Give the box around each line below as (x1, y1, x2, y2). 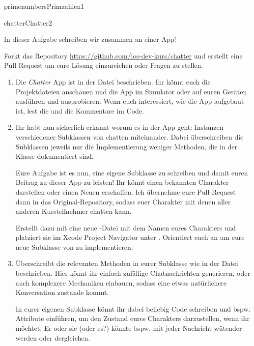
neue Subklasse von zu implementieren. (15, 241, 133, 252)
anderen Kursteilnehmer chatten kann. (15, 206, 132, 216)
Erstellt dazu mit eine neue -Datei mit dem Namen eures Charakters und (15, 222, 236, 232)
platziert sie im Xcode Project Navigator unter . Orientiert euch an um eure (15, 232, 245, 242)
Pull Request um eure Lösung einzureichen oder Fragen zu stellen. (4, 60, 203, 70)
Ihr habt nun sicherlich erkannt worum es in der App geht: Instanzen (15, 122, 224, 132)
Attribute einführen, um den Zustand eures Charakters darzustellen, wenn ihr (15, 313, 250, 323)
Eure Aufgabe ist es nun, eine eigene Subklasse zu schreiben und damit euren (15, 167, 248, 177)
